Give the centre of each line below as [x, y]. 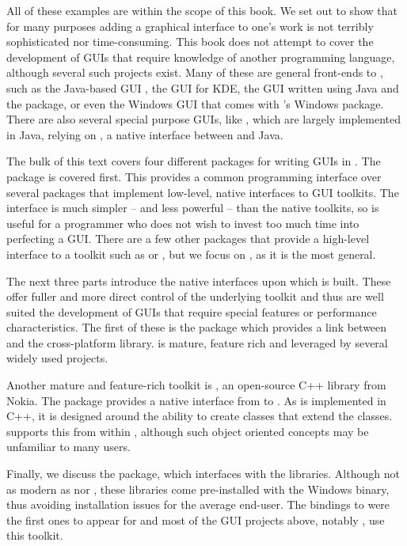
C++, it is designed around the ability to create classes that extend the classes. [200, 416]
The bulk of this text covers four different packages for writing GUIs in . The [194, 161]
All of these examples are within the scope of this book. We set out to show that [202, 10]
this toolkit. [35, 535]
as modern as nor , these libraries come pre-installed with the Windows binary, [198, 489]
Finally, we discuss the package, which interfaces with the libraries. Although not [203, 474]
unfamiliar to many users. [68, 447]
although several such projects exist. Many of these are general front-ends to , [195, 72]
